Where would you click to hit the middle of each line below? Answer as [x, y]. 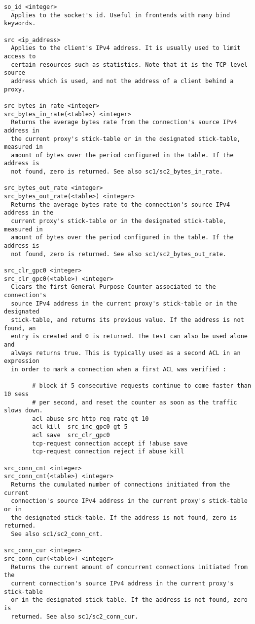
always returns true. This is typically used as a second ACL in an [126, 353]
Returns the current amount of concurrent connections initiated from [129, 567]
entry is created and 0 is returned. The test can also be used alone [129, 336]
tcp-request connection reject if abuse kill [108, 452]
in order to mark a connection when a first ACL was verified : [119, 369]
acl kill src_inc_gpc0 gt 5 [80, 427]
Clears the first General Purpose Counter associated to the [113, 287]
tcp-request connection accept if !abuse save [110, 443]
